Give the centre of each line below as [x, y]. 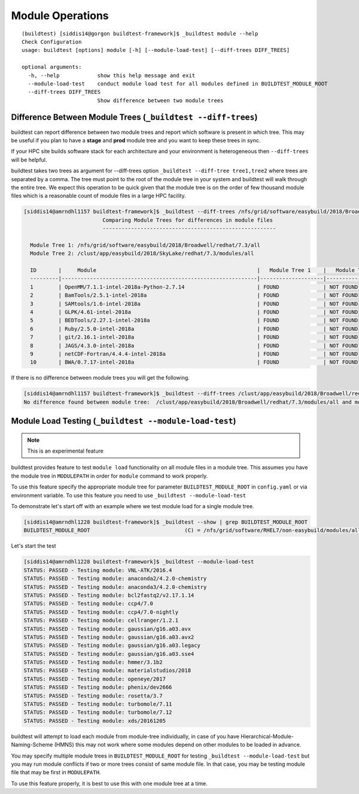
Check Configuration [52, 42]
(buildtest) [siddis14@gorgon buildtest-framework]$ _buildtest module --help [140, 33]
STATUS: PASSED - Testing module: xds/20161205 [95, 721]
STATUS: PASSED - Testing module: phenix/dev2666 [98, 687]
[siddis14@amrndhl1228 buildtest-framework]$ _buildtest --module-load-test [139, 562]
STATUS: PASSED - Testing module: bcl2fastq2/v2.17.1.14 [109, 595]
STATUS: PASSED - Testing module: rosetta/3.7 [93, 696]
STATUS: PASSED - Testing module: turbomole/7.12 [98, 712]
